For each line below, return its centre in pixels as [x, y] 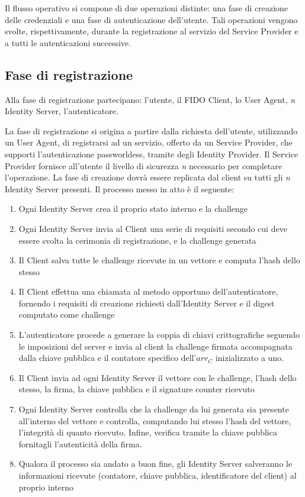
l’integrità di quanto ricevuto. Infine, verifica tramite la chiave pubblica [148, 432]
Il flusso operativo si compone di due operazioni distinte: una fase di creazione [147, 8]
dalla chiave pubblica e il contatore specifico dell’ [107, 358]
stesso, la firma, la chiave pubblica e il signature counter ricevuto [137, 389]
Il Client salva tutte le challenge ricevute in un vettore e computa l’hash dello [159, 260]
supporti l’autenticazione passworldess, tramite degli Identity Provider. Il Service [152, 154]
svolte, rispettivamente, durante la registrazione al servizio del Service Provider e [152, 31]
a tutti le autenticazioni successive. [68, 42]
